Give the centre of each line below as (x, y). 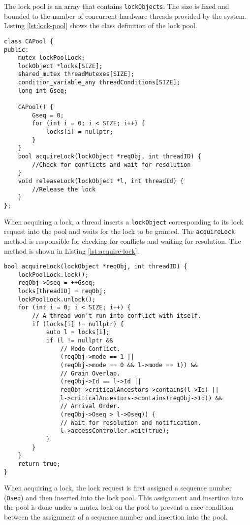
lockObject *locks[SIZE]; (60, 66)
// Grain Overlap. (90, 373)
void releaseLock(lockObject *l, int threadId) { (101, 181)
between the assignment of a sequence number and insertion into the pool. (116, 517)
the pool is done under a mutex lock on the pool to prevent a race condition (119, 507)
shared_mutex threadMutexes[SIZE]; (76, 74)
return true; (39, 464)
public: (16, 50)
